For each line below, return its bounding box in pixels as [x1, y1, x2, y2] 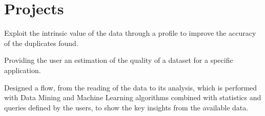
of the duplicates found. [4, 37, 78, 48]
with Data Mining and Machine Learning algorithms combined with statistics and [4, 92, 261, 103]
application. [4, 64, 41, 75]
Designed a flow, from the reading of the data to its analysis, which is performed [4, 82, 257, 92]
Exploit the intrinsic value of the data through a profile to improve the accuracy [4, 28, 256, 38]
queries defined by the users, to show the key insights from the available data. [4, 102, 249, 112]
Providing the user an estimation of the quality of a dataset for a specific [4, 55, 233, 65]
